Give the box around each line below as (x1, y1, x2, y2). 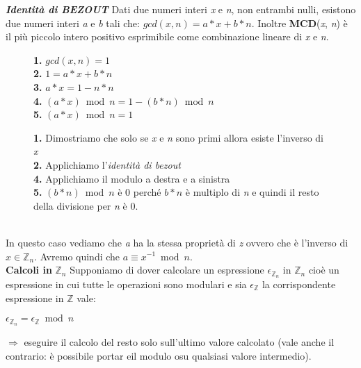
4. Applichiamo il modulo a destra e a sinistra (33, 171, 230, 185)
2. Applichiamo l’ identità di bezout (33, 157, 181, 172)
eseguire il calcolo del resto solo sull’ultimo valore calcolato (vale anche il (24, 335, 335, 349)
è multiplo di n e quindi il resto (185, 185, 319, 199)
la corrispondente (262, 276, 336, 291)
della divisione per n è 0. (33, 198, 138, 212)
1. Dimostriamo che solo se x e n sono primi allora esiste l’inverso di (33, 130, 324, 144)
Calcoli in (6, 262, 52, 277)
